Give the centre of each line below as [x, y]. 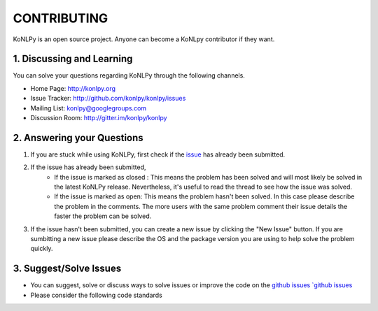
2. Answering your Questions [78, 137]
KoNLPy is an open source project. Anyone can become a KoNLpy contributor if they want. [144, 39]
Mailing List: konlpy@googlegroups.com [89, 108]
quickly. [42, 249]
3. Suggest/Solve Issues [67, 269]
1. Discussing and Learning [73, 59]
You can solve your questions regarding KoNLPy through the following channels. [129, 75]
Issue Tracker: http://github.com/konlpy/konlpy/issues [108, 99]
